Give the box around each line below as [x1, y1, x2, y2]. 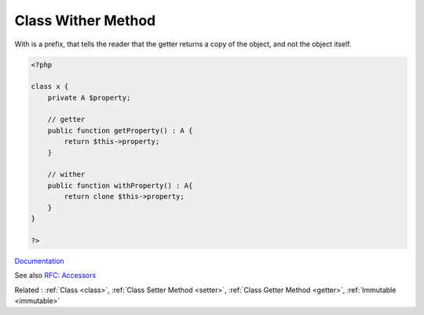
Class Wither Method [14, 12, 156, 29]
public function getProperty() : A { [47, 126, 193, 135]
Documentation [14, 256, 64, 266]
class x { [31, 82, 69, 91]
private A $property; [47, 93, 131, 102]
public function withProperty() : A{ [47, 181, 193, 190]
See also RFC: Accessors [14, 271, 97, 280]
